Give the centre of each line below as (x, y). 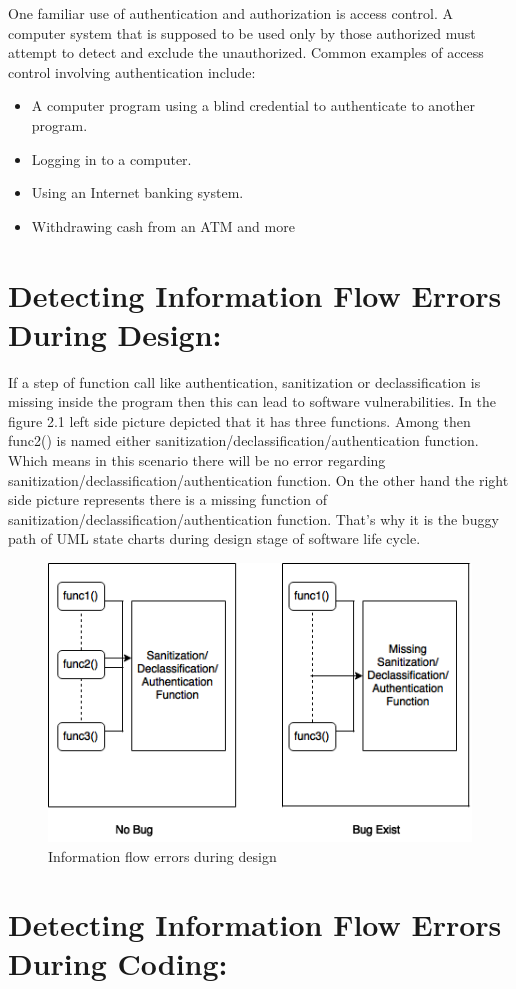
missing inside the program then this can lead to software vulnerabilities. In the (252, 401)
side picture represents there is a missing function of (168, 499)
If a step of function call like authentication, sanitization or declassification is (244, 381)
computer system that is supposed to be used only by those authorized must (242, 32)
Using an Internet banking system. (137, 192)
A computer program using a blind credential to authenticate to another (253, 105)
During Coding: (118, 963)
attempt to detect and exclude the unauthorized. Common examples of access (246, 52)
